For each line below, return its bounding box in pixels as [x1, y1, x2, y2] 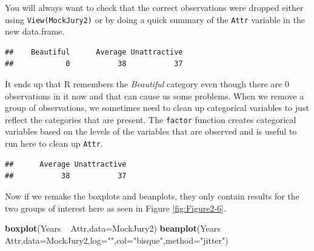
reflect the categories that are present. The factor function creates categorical [5, 113, 296, 125]
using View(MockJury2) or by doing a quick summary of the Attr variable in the [5, 13, 305, 25]
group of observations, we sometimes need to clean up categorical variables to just [5, 101, 309, 114]
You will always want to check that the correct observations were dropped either [5, 1, 304, 13]
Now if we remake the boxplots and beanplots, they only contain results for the [5, 189, 299, 202]
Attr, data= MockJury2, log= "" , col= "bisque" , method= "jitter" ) [5, 233, 229, 246]
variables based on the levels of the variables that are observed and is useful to [5, 125, 297, 138]
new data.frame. [5, 25, 65, 38]
